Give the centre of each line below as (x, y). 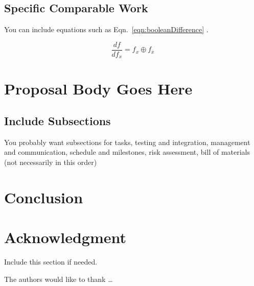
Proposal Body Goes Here (98, 88)
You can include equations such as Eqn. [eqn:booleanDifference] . (106, 29)
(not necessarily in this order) (51, 162)
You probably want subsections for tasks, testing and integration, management (127, 142)
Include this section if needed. (51, 262)
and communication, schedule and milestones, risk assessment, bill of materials (127, 152)
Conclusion (44, 197)
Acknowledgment (65, 237)
